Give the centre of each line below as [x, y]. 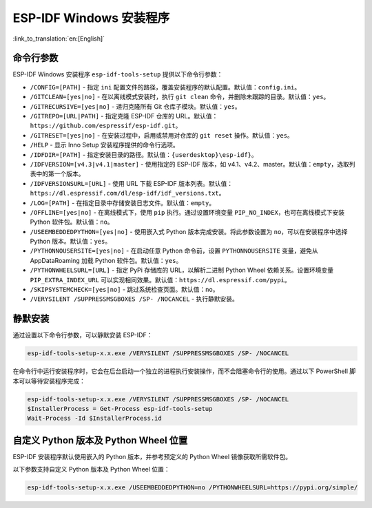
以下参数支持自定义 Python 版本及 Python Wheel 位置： [91, 469]
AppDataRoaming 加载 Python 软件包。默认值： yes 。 [106, 260]
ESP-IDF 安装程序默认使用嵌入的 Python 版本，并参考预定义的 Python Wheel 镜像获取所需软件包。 [152, 456]
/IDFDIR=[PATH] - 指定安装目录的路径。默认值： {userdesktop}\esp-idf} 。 [144, 154]
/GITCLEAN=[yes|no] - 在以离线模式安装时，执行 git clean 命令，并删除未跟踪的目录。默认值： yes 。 [180, 97]
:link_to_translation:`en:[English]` [59, 39]
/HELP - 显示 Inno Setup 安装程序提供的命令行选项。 [104, 145]
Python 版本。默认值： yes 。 [71, 242]
